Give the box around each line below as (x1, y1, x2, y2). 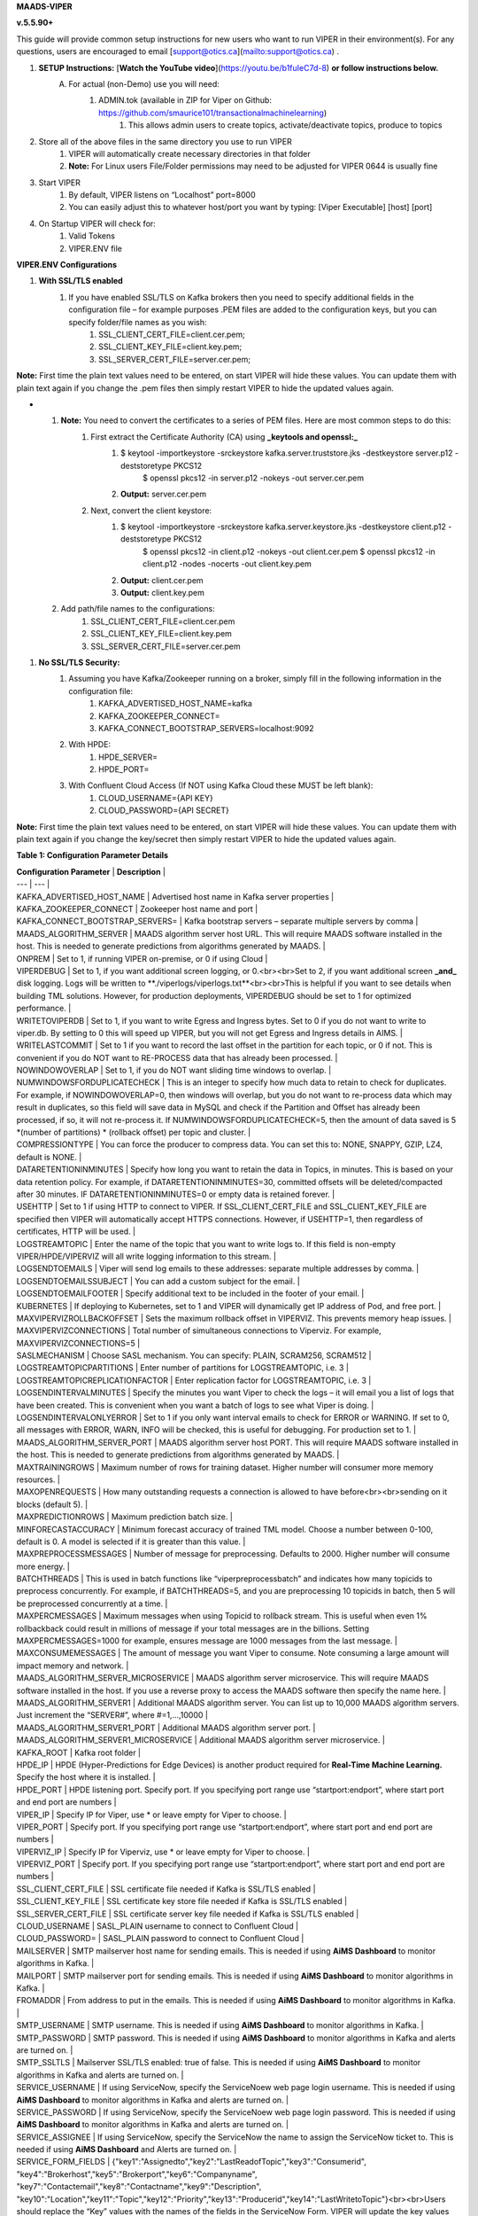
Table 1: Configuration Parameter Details (16, 850, 168, 861)
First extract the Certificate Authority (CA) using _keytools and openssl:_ (90, 431, 358, 442)
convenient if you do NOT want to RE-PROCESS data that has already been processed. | (16, 1052, 338, 1063)
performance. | (16, 1003, 72, 1014)
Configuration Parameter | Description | (16, 866, 166, 877)
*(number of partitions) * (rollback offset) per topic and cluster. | (16, 1127, 251, 1138)
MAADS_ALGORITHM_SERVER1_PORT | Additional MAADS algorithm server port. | (16, 1722, 316, 1733)
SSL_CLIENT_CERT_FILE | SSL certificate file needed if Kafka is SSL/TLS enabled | (16, 1884, 316, 1894)
